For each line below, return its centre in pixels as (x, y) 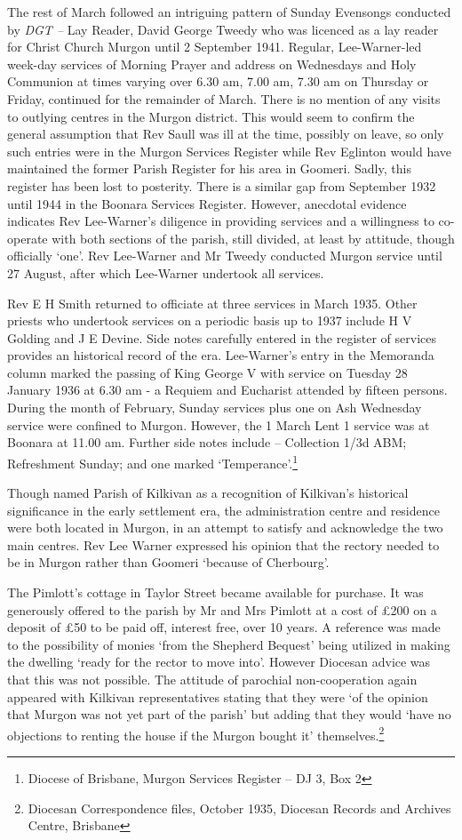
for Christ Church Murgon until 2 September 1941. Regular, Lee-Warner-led (215, 47)
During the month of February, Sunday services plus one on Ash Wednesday (215, 408)
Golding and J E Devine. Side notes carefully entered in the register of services (222, 337)
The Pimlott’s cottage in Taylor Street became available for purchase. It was (215, 592)
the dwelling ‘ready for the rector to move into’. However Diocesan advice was (219, 662)
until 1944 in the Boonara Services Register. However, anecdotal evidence (207, 203)
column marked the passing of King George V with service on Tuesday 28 (207, 372)
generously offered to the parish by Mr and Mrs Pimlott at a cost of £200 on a (222, 609)
